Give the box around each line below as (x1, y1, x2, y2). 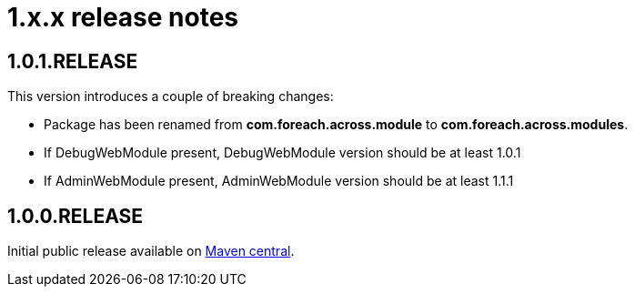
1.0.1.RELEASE (7, 49, 138, 73)
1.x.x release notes (7, 2, 239, 33)
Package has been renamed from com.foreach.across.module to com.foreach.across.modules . (44, 117, 629, 133)
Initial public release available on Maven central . (7, 243, 295, 259)
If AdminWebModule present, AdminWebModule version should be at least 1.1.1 (44, 173, 514, 189)
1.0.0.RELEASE (7, 204, 143, 228)
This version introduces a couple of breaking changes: (7, 88, 334, 105)
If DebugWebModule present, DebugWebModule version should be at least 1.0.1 (44, 145, 521, 161)
